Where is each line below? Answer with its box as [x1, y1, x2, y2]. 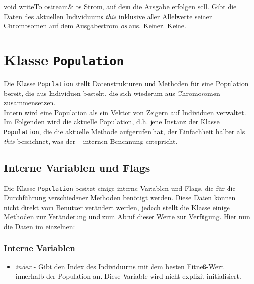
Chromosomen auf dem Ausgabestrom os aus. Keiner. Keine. [4, 21, 186, 31]
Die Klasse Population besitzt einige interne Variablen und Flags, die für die [4, 183, 236, 193]
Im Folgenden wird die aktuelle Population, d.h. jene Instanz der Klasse [4, 117, 220, 127]
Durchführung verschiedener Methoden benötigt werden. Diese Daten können [4, 192, 236, 203]
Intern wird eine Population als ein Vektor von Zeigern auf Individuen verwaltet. [4, 107, 246, 117]
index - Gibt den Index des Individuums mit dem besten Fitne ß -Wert [15, 261, 224, 271]
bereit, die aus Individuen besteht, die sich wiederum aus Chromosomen [4, 88, 220, 98]
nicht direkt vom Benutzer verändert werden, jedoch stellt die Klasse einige [4, 202, 230, 212]
